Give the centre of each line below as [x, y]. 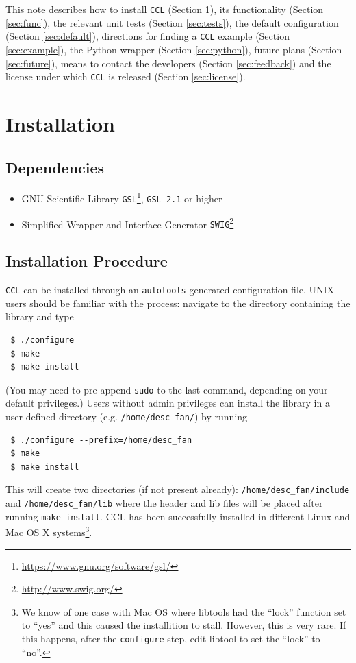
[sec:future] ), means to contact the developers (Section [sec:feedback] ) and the [168, 63]
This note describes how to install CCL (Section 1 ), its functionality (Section [165, 9]
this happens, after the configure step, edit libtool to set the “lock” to [171, 639]
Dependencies [55, 167]
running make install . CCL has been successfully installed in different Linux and [178, 516]
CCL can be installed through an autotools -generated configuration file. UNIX [170, 290]
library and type [40, 316]
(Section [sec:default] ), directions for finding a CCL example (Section [148, 36]
